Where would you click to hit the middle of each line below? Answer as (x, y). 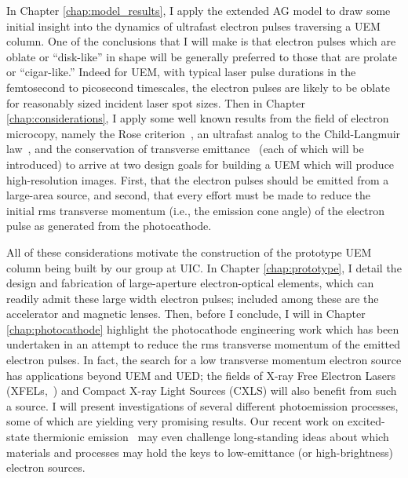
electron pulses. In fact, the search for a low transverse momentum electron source (204, 360)
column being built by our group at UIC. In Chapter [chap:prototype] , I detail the (204, 267)
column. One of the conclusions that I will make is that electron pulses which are (201, 41)
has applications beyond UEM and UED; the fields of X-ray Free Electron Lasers (201, 375)
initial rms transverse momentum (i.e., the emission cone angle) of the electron (195, 210)
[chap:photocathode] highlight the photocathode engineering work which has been (203, 328)
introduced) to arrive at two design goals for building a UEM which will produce (200, 164)
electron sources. (46, 467)
